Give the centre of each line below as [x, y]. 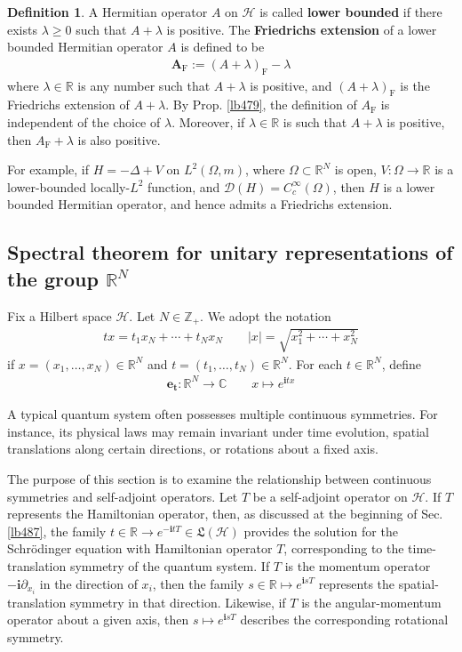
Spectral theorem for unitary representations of [230, 252]
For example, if [48, 169]
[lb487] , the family [57, 531]
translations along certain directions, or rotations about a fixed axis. [193, 449]
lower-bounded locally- [69, 186]
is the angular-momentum [371, 602]
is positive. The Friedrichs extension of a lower [302, 29]
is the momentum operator [358, 565]
